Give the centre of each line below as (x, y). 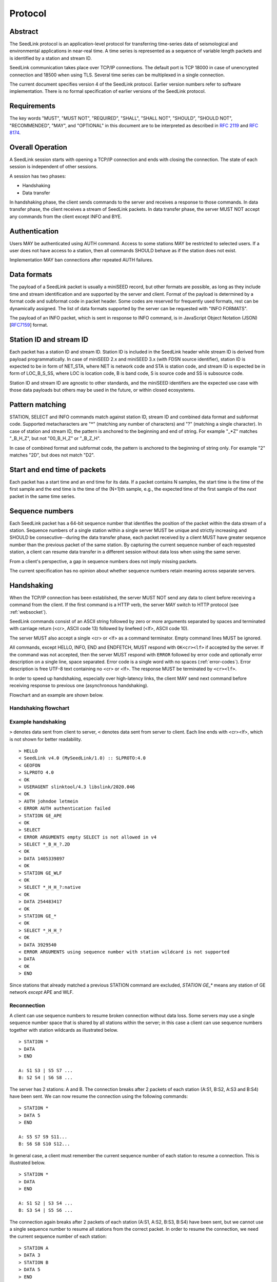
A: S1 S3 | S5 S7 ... (46, 1070)
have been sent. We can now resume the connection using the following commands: (99, 1096)
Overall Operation (38, 147)
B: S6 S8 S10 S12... (44, 1144)
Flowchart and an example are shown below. (56, 695)
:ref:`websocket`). (28, 612)
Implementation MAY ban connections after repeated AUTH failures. (81, 260)
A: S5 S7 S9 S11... (43, 1137)
